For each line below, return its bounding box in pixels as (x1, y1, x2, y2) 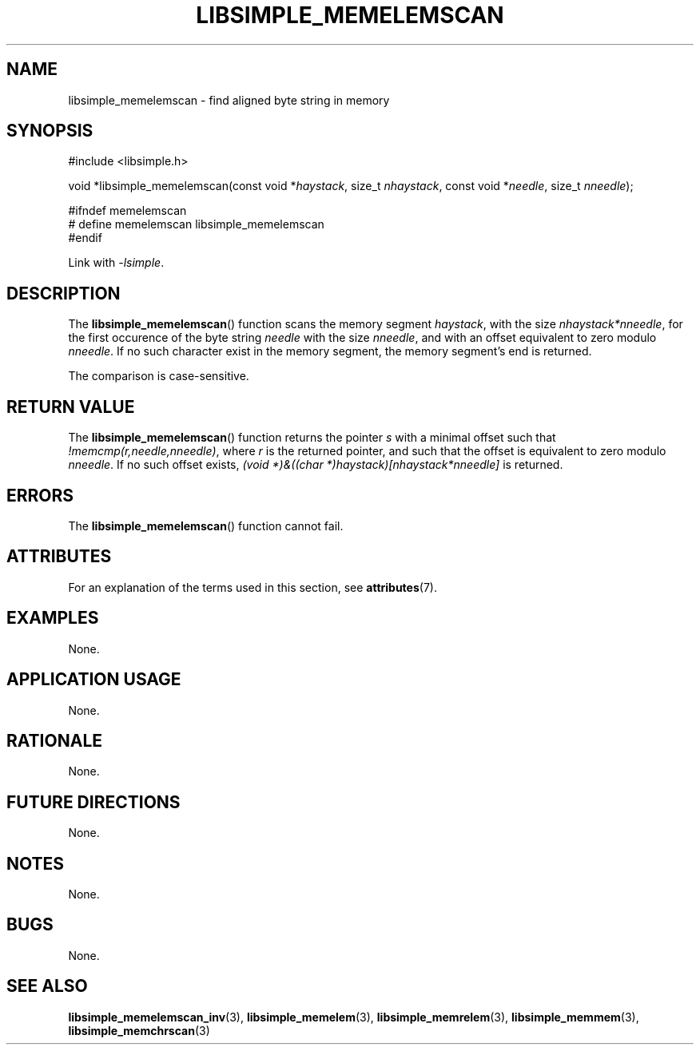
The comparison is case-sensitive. (68, 369, 249, 383)
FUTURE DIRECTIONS (6, 791, 181, 812)
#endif (68, 231, 102, 245)
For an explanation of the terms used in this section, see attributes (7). (68, 580, 437, 594)
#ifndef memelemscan (68, 204, 187, 218)
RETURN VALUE (6, 396, 135, 417)
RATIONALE (6, 730, 103, 751)
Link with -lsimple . (68, 256, 165, 270)
